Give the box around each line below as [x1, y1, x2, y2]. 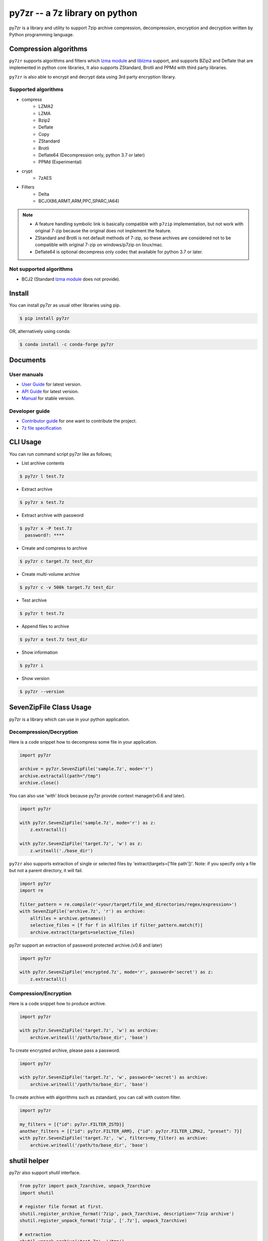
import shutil [19, 1190, 54, 1196]
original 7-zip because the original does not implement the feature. [35, 228, 172, 234]
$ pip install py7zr [19, 315, 69, 321]
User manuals [9, 371, 44, 378]
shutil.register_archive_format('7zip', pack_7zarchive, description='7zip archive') [19, 1211, 234, 1216]
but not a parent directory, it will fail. [9, 867, 83, 873]
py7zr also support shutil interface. [9, 1170, 81, 1176]
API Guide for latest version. [21, 388, 79, 394]
